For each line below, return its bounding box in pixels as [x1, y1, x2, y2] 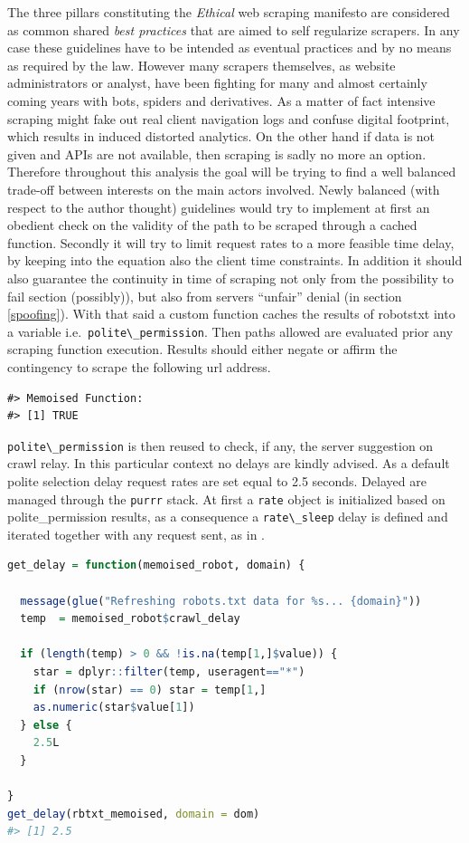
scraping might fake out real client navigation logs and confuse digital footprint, [7, 109, 450, 128]
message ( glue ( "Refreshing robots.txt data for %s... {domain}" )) [20, 594, 422, 608]
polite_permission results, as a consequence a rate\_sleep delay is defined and [7, 507, 448, 526]
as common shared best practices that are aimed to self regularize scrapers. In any [7, 20, 460, 39]
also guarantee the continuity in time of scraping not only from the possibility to [7, 268, 454, 287]
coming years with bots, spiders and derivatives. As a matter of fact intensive [7, 91, 436, 110]
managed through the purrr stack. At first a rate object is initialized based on [7, 489, 446, 508]
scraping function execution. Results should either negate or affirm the [7, 340, 398, 359]
